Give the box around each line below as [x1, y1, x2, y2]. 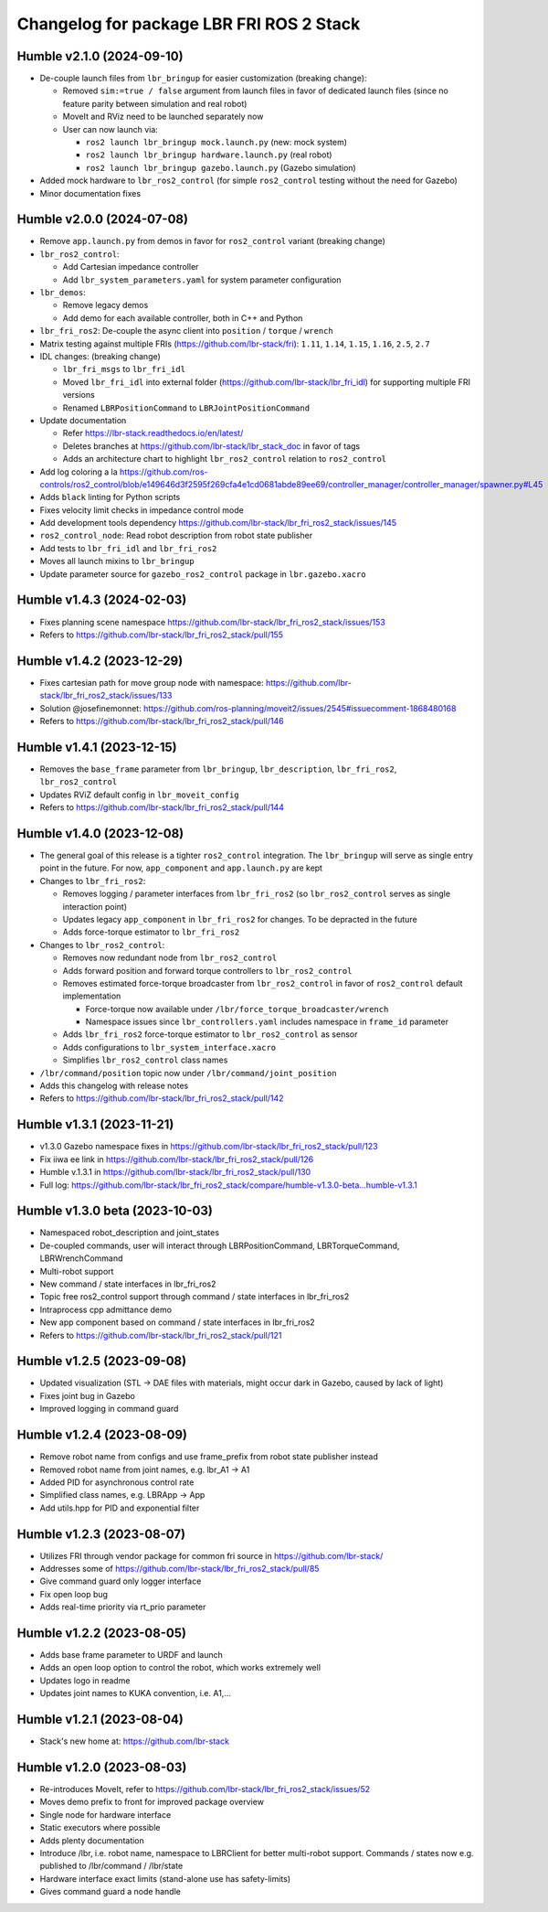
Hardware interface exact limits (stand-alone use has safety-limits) [39, 1873, 291, 1884]
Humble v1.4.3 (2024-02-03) [16, 593, 187, 608]
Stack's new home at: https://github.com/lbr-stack [39, 1736, 230, 1746]
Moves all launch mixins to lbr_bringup [39, 556, 195, 567]
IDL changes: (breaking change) [39, 351, 162, 361]
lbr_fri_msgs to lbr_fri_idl [62, 364, 186, 375]
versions [62, 390, 95, 401]
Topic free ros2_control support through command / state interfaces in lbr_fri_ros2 [39, 1291, 350, 1302]
